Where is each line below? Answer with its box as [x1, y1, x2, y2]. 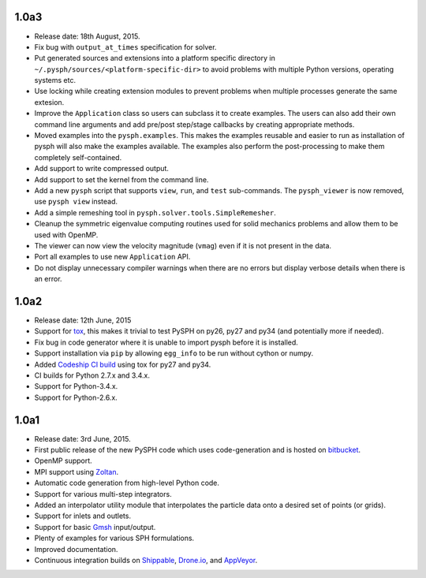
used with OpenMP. [34, 229, 99, 240]
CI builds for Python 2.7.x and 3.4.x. [34, 371, 150, 380]
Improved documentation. [34, 544, 118, 554]
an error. [34, 274, 62, 284]
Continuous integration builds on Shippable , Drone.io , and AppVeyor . [34, 555, 258, 565]
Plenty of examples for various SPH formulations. [34, 533, 195, 543]
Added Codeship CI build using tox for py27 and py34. [34, 360, 211, 369]
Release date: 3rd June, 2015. [34, 434, 131, 443]
